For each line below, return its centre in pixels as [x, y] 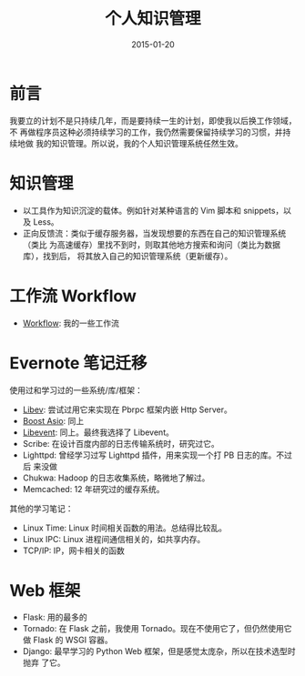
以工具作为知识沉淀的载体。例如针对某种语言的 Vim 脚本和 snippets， [153, 210]
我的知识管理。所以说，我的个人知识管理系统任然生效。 [139, 143]
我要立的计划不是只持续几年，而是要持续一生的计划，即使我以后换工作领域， [153, 120]
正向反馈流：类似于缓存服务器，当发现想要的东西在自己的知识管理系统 [154, 233]
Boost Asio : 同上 [53, 420]
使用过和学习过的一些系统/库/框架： [76, 390]
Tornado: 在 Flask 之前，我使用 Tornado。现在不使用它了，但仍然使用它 [158, 629]
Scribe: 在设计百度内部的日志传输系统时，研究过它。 [121, 443]
